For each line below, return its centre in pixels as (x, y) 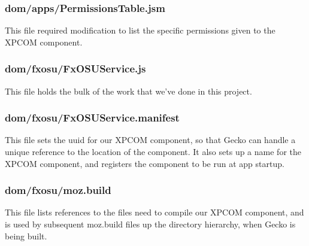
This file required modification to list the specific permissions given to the (140, 30)
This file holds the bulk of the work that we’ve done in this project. (128, 91)
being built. (26, 236)
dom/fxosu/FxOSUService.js (75, 69)
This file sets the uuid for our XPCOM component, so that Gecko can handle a (150, 140)
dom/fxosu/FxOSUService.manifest (92, 118)
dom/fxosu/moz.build (58, 190)
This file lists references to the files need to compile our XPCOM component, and (154, 212)
